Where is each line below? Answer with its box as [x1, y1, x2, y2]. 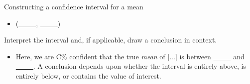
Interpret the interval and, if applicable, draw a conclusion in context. [4, 35, 217, 45]
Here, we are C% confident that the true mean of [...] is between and [15, 51, 245, 61]
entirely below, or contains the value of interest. [15, 70, 161, 81]
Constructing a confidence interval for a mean [4, 1, 143, 11]
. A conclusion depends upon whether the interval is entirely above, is [33, 61, 246, 71]
